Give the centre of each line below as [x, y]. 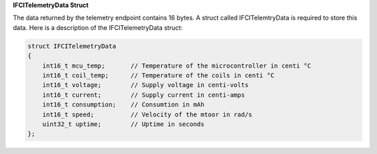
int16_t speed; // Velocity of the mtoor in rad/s [147, 114]
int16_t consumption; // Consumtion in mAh [124, 105]
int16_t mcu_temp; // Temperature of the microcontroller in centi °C [177, 66]
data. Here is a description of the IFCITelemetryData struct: [98, 27]
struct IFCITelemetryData [72, 46]
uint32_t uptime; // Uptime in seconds [124, 124]
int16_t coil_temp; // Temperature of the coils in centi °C [158, 75]
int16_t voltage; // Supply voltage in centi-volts [146, 85]
